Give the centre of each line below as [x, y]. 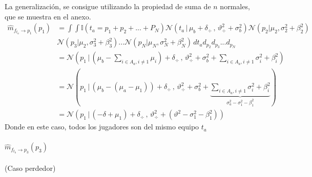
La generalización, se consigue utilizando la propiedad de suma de [108, 6]
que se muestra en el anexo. [48, 16]
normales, [235, 6]
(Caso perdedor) [30, 168]
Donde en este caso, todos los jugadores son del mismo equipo [102, 127]
